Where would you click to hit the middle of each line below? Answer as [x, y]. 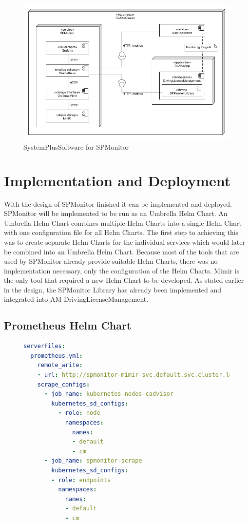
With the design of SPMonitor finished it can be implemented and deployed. [118, 204]
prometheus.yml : [57, 356]
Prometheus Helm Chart [68, 325]
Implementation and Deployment [117, 180]
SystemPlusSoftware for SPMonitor [76, 146]
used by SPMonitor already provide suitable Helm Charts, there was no [111, 261]
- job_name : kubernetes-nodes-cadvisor [109, 394]
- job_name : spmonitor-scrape [93, 461]
